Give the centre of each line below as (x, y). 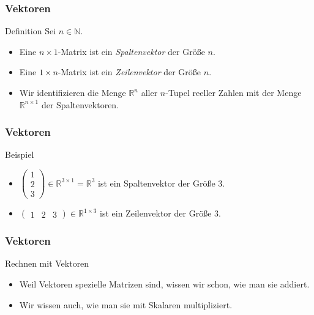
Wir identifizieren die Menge (73, 92)
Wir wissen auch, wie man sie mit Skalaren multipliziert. (126, 304)
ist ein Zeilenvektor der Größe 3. (160, 213)
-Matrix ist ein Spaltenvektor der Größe (131, 51)
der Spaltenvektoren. (80, 104)
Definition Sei (31, 31)
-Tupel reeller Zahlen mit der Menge (234, 92)
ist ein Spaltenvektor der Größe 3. (161, 183)
